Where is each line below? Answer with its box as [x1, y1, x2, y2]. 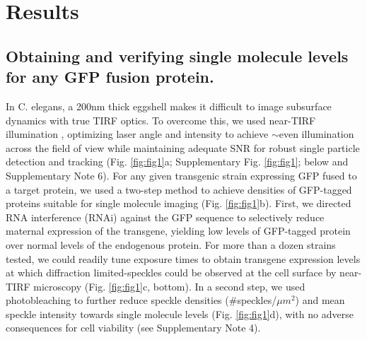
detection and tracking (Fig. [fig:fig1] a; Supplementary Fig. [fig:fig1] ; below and [6, 154, 349, 169]
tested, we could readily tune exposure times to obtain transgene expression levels [6, 251, 361, 266]
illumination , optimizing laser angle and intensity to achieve [6, 127, 269, 141]
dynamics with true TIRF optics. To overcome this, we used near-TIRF [6, 112, 316, 127]
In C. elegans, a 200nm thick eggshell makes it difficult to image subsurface [6, 98, 332, 113]
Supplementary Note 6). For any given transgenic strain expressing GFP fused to [6, 168, 357, 182]
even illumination [279, 127, 354, 141]
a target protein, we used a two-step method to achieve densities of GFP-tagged [6, 182, 352, 197]
